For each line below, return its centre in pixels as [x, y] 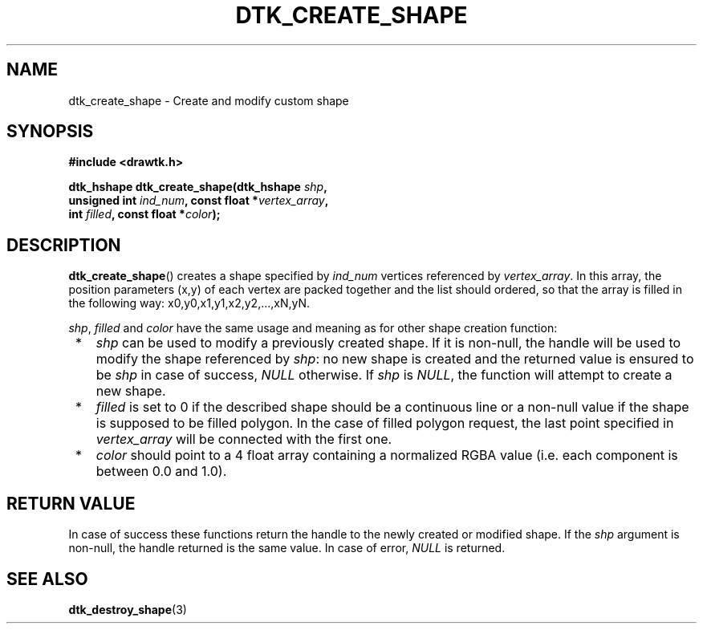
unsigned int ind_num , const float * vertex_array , [199, 201]
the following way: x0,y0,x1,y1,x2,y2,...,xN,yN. [189, 303]
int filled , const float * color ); [144, 214]
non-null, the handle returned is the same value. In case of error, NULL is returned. [287, 548]
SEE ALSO [47, 579]
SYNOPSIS [50, 132]
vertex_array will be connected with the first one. [244, 439]
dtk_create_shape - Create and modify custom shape [209, 100]
